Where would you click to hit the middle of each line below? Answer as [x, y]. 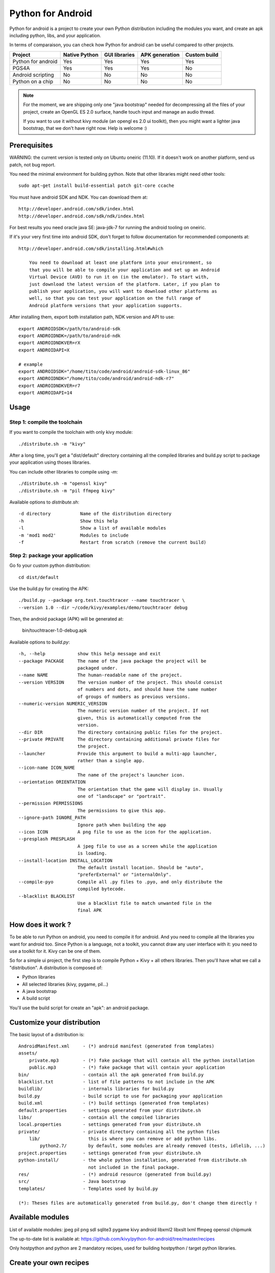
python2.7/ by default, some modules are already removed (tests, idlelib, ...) [153, 1146]
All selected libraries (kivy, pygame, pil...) [65, 984]
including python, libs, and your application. [55, 35]
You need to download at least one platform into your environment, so [120, 263]
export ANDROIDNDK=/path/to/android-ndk [70, 336]
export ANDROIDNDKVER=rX [49, 343]
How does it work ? [40, 925]
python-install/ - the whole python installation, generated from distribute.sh [133, 1160]
